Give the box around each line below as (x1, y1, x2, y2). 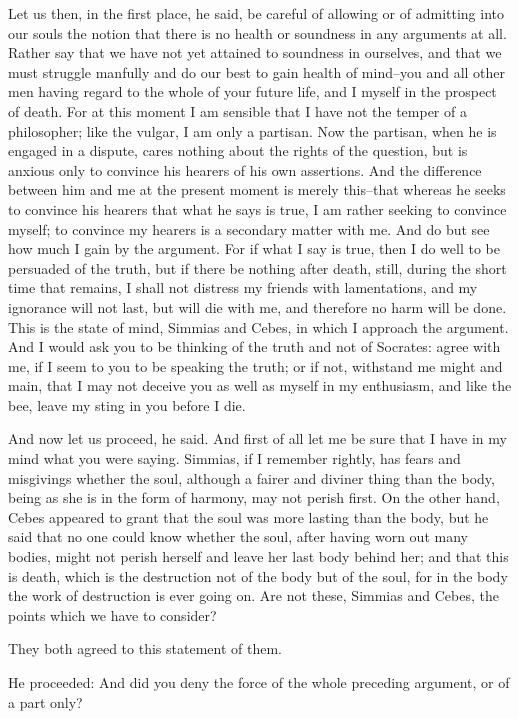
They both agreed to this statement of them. (8, 638, 282, 659)
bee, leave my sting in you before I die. (8, 394, 246, 415)
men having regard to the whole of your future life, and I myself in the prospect (8, 81, 497, 102)
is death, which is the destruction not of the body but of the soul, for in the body (8, 565, 508, 586)
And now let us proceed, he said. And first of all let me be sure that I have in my (8, 428, 507, 449)
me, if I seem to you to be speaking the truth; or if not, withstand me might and (8, 355, 503, 376)
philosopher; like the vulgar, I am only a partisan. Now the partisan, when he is (8, 120, 497, 141)
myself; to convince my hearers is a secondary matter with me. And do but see (8, 218, 490, 239)
